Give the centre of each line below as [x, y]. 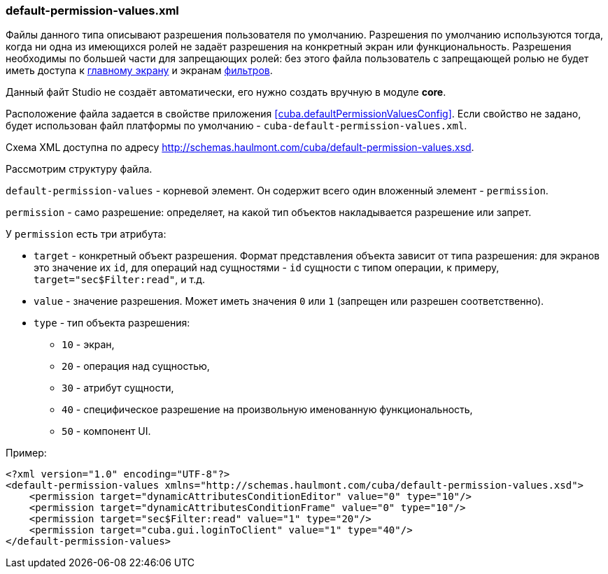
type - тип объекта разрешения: [112, 323]
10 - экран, [88, 345]
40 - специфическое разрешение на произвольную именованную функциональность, [267, 410]
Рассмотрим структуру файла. [79, 169]
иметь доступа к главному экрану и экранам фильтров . [139, 71]
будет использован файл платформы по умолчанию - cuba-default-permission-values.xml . [236, 126]
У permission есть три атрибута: [86, 234]
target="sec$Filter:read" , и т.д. [119, 280]
